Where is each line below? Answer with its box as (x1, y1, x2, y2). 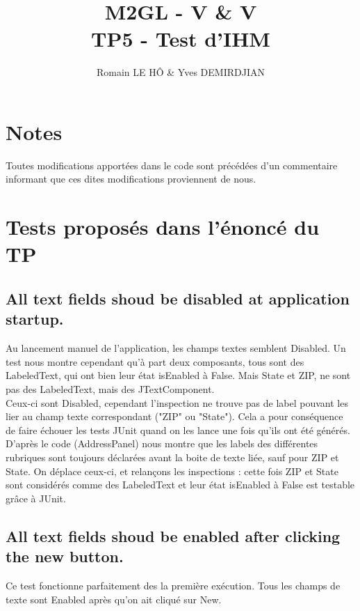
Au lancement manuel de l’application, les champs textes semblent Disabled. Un (6, 341, 346, 355)
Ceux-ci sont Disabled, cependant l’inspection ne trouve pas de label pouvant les (6, 395, 348, 410)
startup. (6, 308, 64, 330)
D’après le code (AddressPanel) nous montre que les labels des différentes (6, 436, 318, 451)
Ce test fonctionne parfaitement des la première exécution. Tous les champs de (6, 578, 341, 592)
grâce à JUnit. (6, 490, 66, 505)
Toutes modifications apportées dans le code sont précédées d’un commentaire (6, 157, 338, 172)
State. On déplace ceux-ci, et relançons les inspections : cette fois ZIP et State (6, 463, 338, 478)
